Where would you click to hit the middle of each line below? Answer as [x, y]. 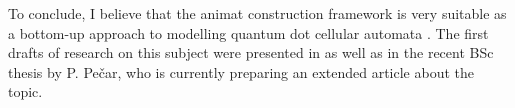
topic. [25, 91]
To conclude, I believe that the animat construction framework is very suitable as [257, 13]
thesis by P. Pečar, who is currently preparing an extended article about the [241, 71]
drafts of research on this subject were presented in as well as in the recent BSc [251, 52]
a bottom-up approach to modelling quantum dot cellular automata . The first [248, 32]
